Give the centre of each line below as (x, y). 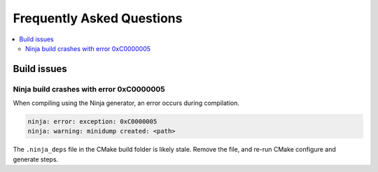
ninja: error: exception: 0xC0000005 (92, 122)
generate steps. (36, 159)
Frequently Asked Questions (98, 18)
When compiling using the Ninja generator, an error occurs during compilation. (126, 103)
